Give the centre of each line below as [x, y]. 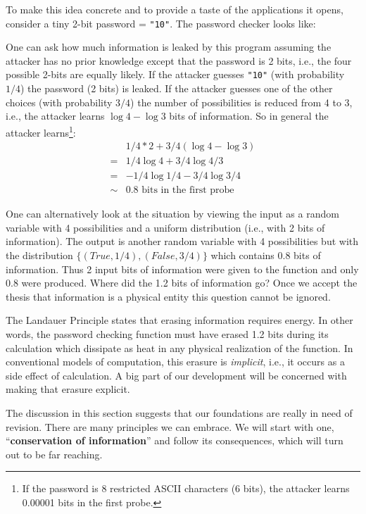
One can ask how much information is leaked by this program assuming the [169, 47]
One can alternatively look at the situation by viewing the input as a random [172, 214]
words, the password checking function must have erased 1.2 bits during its [167, 334]
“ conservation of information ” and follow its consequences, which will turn [175, 440]
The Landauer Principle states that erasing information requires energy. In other [179, 320]
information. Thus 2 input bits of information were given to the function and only [182, 269]
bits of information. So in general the [249, 116]
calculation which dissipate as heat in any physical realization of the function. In [179, 347]
